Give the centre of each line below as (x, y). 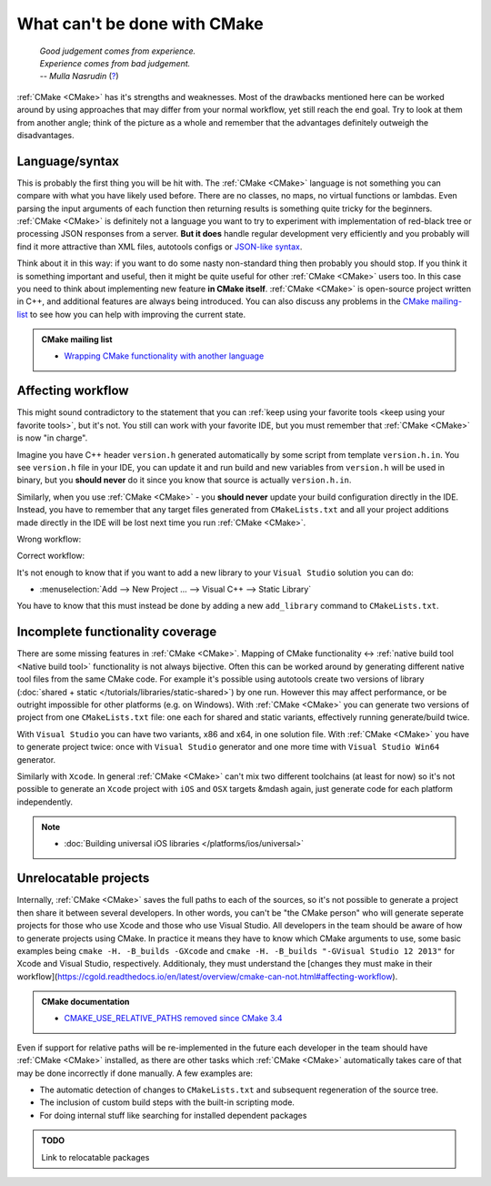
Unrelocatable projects (83, 878)
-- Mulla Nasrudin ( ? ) (79, 76)
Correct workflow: (51, 556)
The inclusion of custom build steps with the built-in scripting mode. (167, 1102)
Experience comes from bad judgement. (115, 63)
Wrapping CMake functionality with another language (164, 356)
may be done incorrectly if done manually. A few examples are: (135, 1073)
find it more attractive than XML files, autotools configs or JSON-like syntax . (160, 247)
